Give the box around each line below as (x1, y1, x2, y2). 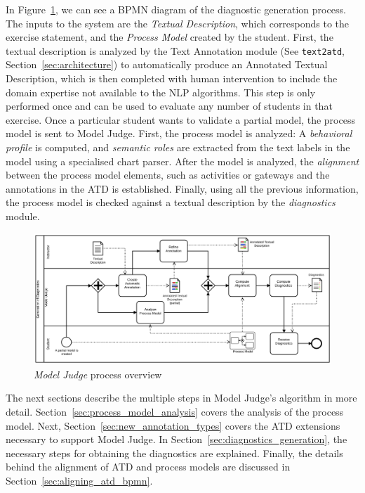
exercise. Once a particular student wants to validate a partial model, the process (6, 112, 355, 127)
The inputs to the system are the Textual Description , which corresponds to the (6, 15, 350, 30)
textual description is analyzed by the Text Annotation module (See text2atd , (6, 43, 345, 58)
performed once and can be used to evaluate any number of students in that (6, 98, 333, 113)
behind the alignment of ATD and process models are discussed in (6, 459, 291, 474)
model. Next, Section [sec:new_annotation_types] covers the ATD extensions (6, 418, 340, 433)
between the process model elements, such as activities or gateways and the (6, 167, 330, 182)
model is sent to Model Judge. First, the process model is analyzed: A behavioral (6, 126, 352, 141)
